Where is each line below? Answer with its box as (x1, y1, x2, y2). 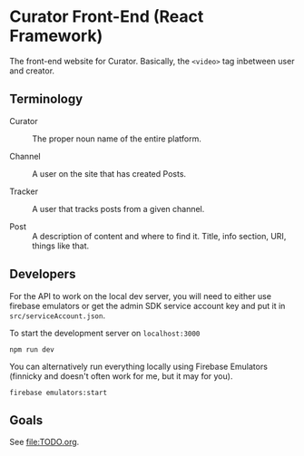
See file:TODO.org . (9, 437, 80, 448)
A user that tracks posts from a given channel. (32, 203, 205, 214)
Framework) (9, 25, 103, 46)
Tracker (9, 186, 39, 197)
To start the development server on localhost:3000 (9, 327, 201, 338)
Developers (9, 267, 76, 282)
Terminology (9, 92, 83, 107)
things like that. (32, 240, 90, 251)
